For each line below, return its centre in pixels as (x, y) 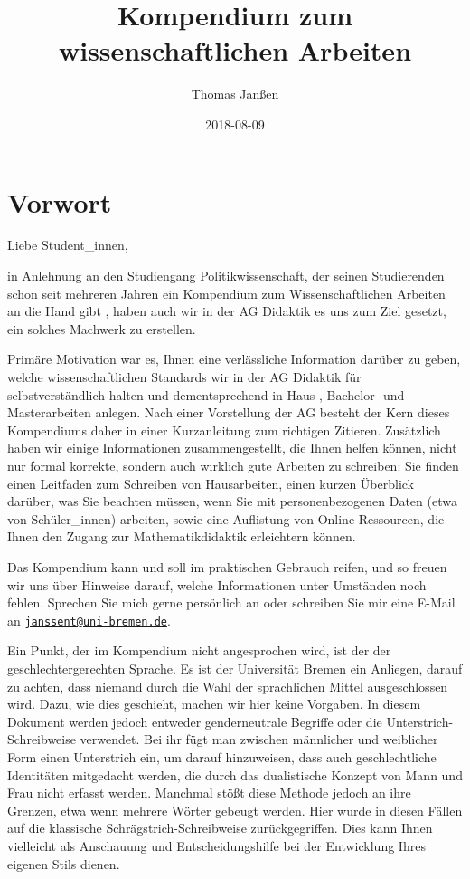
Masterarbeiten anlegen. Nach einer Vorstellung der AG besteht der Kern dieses (229, 412)
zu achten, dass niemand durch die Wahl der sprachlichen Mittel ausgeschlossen (228, 686)
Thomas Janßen (235, 94)
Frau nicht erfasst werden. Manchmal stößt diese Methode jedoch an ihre (209, 793)
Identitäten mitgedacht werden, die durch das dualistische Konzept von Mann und (235, 774)
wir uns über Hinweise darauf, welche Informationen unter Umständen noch (217, 584)
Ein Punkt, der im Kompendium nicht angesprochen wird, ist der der (199, 650)
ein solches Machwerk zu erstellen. (102, 328)
